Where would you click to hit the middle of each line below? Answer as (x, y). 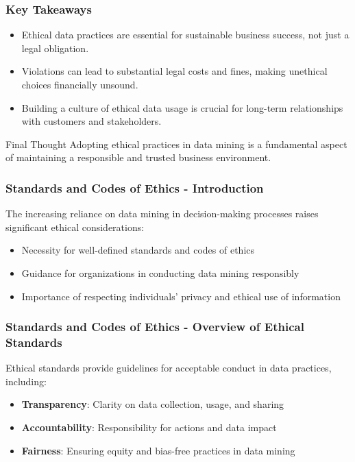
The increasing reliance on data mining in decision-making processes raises (162, 214)
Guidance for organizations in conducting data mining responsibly (160, 272)
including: (26, 381)
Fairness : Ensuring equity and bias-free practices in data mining (158, 450)
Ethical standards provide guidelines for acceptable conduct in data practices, (169, 368)
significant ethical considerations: (75, 227)
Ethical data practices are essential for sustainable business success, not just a (185, 35)
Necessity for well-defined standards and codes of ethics (138, 250)
